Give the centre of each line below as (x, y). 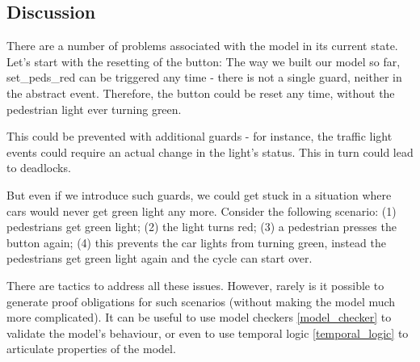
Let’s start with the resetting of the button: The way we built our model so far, (204, 61)
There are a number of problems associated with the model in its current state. (202, 46)
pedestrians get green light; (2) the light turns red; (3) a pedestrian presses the (202, 227)
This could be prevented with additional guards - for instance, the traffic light (199, 136)
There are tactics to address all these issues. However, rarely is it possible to (195, 285)
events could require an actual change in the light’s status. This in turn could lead (210, 152)
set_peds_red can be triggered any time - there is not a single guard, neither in (204, 77)
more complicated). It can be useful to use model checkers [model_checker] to (199, 317)
